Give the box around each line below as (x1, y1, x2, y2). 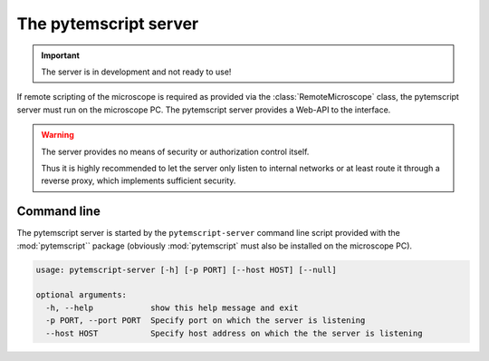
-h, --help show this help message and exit (45, 302, 299, 313)
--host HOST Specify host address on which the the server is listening (45, 327, 423, 338)
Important (41, 50, 81, 61)
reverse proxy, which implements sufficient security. (41, 175, 236, 186)
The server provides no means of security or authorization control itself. (41, 146, 310, 157)
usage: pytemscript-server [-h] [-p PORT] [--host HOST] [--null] (35, 264, 337, 275)
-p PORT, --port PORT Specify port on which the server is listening (45, 316, 366, 326)
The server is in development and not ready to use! (41, 66, 232, 77)
